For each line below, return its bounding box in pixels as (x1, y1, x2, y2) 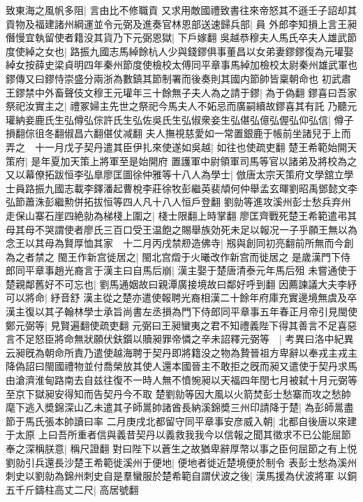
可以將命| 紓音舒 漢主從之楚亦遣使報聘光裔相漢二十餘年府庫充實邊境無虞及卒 (6, 290, 357, 305)
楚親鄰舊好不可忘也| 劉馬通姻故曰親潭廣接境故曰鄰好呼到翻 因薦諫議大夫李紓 (6, 276, 357, 291)
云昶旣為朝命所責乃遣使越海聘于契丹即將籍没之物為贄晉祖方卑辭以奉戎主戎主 (6, 345, 357, 359)
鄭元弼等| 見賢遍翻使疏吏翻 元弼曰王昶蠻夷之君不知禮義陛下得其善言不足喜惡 (6, 317, 357, 332)
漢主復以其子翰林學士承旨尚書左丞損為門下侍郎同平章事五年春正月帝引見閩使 (6, 304, 357, 319)
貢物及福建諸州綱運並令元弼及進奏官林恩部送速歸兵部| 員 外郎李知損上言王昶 (6, 16, 357, 31)
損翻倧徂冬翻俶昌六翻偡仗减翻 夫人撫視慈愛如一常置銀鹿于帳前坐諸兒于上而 (6, 126, 351, 141)
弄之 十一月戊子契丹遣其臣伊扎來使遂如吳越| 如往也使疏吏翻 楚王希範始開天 (6, 139, 357, 154)
